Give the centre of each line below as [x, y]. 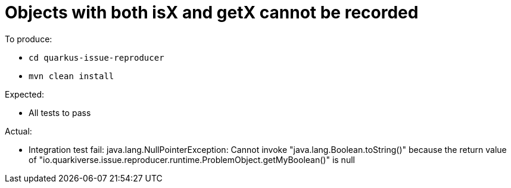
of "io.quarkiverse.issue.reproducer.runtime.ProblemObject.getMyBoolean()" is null [192, 159]
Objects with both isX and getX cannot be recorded [212, 12]
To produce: [29, 39]
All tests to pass [60, 112]
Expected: [25, 94]
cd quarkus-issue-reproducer [96, 57]
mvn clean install [71, 76]
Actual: [18, 131]
